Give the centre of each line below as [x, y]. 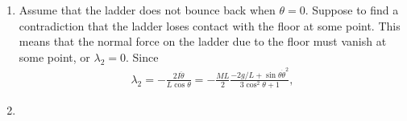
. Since [142, 56]
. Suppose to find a [352, 10]
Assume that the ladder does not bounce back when [147, 10]
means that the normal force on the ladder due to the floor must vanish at [203, 41]
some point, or [54, 56]
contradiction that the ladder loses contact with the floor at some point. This [210, 25]
